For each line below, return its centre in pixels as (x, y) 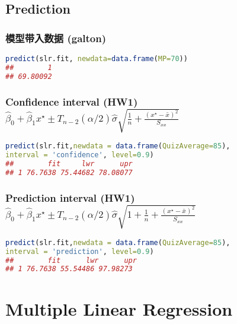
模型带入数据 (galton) (56, 38)
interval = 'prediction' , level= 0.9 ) (80, 251)
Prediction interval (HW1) (70, 197)
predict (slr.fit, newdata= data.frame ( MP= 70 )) (97, 59)
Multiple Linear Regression (119, 308)
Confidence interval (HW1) (72, 101)
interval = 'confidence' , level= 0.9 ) (80, 155)
